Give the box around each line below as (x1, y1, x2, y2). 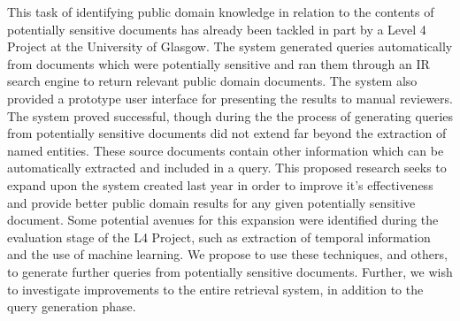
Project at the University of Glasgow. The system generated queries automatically (7, 37, 453, 56)
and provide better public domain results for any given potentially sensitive (7, 193, 416, 211)
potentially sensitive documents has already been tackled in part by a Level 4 (7, 19, 426, 38)
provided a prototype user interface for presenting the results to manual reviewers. (7, 88, 453, 107)
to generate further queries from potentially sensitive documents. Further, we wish (7, 262, 453, 280)
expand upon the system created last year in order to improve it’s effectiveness (7, 175, 433, 194)
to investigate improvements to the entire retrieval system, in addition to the (7, 279, 424, 298)
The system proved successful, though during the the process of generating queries (7, 106, 454, 125)
